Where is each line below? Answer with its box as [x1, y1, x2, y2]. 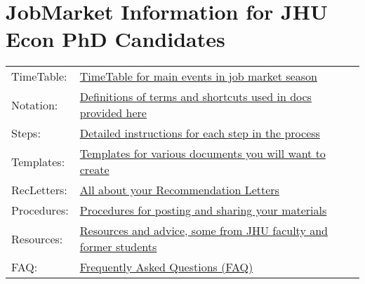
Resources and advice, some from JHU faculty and [79, 222, 328, 239]
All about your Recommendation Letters [79, 182, 279, 198]
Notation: [11, 96, 58, 113]
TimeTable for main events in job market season [79, 68, 317, 85]
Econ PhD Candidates [6, 25, 225, 53]
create [79, 161, 109, 178]
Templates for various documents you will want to [79, 145, 326, 162]
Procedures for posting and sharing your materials [79, 202, 327, 219]
